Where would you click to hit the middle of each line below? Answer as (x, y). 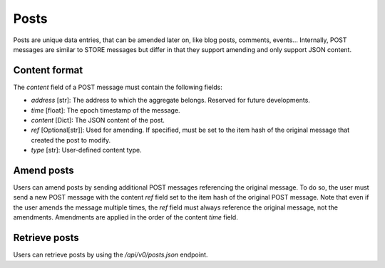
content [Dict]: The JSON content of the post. (98, 120)
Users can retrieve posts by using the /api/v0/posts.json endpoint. (111, 255)
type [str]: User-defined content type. (86, 150)
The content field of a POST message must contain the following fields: (118, 87)
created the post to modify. (71, 140)
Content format (48, 70)
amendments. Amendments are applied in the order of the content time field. (125, 217)
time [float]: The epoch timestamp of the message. (106, 110)
